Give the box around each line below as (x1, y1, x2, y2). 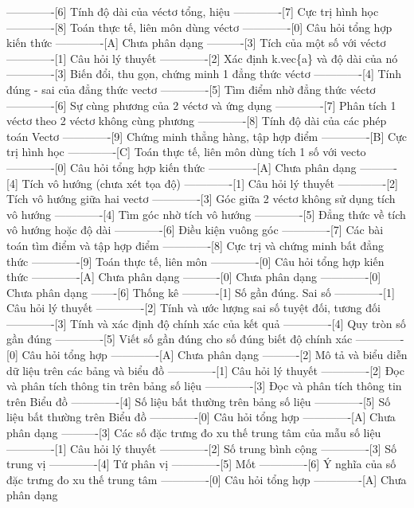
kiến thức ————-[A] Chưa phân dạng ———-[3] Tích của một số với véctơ (6, 34, 386, 51)
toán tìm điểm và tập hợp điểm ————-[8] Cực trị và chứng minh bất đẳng (6, 236, 385, 253)
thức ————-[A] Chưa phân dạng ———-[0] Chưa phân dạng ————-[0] (6, 268, 381, 285)
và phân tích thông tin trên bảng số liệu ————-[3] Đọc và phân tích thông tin (6, 377, 402, 394)
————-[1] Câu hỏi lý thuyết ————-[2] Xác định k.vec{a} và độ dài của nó (6, 49, 398, 66)
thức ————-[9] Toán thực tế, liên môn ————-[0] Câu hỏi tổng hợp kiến (6, 252, 385, 269)
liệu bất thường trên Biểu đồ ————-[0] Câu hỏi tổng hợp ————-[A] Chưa (6, 408, 396, 425)
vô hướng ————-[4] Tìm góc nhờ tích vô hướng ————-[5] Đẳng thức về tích (6, 205, 406, 222)
